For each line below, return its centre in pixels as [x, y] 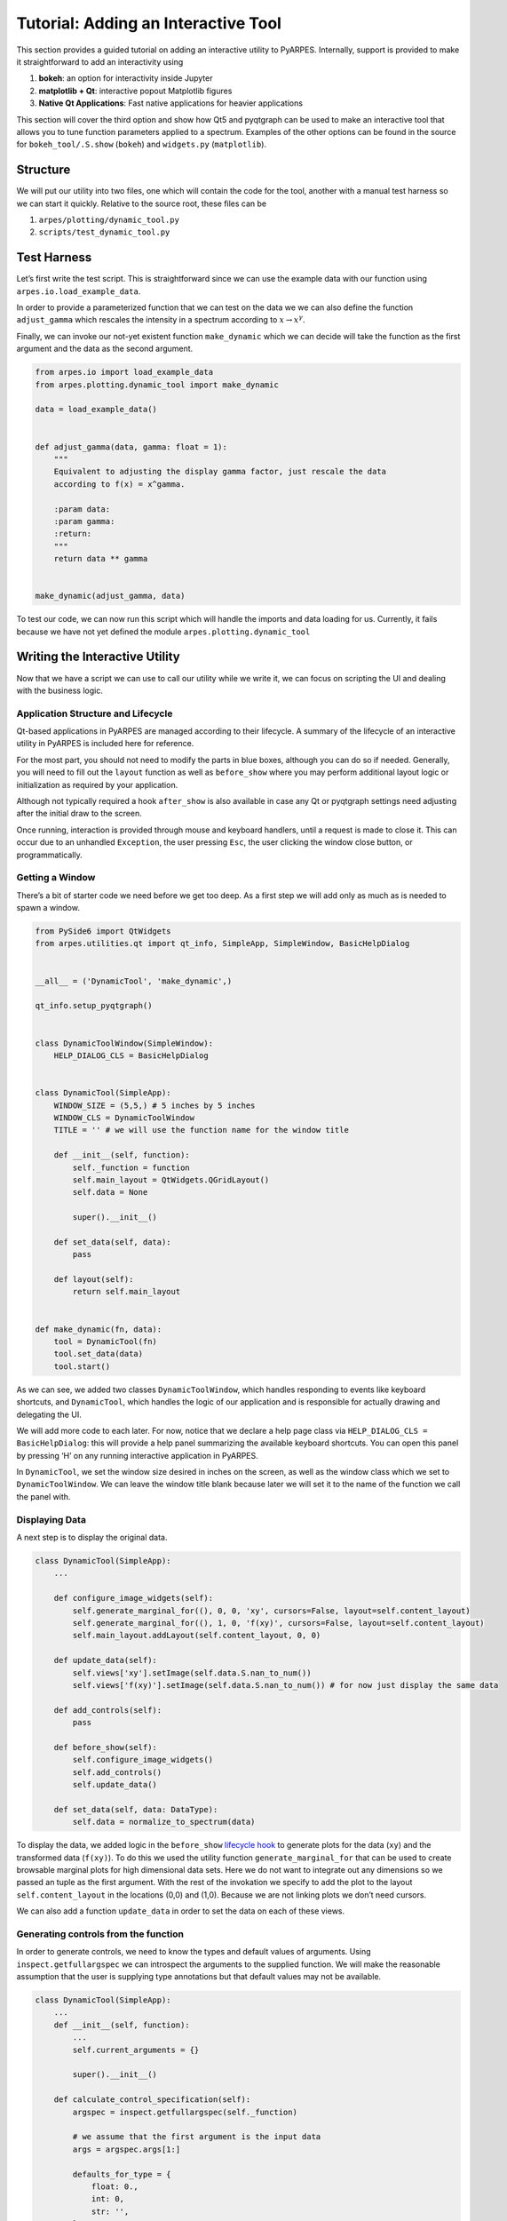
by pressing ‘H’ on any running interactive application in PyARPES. [138, 1455]
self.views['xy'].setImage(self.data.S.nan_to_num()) [192, 1673]
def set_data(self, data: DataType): [136, 1809]
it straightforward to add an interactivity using [100, 61]
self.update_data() [115, 1785]
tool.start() [82, 1366]
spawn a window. [48, 908]
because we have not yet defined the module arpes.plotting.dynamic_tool [163, 632]
